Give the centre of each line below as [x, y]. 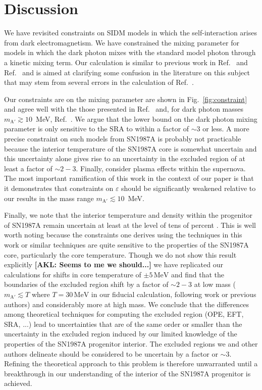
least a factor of [28, 168]
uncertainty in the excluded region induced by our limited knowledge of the [121, 334]
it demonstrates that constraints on [59, 188]
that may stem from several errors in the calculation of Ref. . [99, 82]
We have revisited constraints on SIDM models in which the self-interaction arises [130, 33]
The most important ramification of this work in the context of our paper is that [129, 178]
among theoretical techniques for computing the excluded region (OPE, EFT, [124, 314]
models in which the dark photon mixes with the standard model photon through [130, 52]
